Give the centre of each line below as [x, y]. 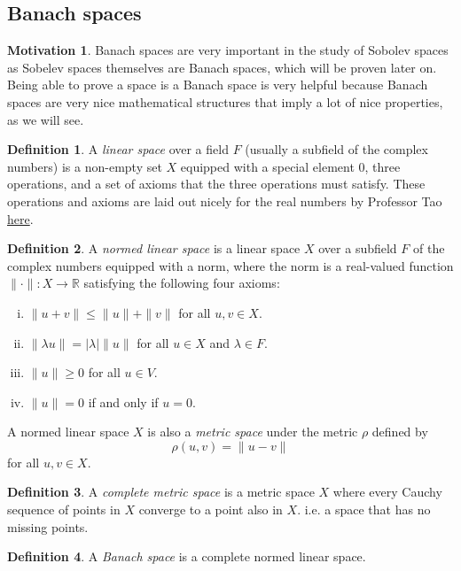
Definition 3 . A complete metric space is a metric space [161, 492]
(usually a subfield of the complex [336, 149]
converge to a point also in [211, 509]
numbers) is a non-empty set [85, 166]
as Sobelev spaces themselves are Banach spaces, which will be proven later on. [222, 67]
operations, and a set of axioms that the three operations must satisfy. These [216, 184]
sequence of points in [64, 509]
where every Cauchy [387, 492]
